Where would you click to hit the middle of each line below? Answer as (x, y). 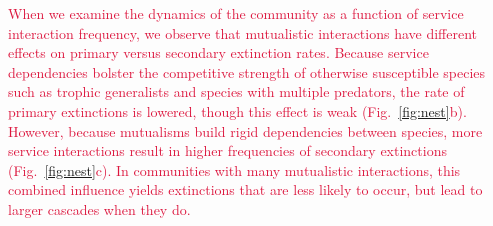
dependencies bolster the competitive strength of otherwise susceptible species (247, 71)
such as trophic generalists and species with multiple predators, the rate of (236, 91)
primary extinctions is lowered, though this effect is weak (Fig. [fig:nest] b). (237, 110)
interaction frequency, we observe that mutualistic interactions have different (243, 32)
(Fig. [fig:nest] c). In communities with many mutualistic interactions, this (234, 169)
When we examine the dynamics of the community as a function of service (236, 13)
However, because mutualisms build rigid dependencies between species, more (245, 130)
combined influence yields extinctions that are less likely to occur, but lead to (245, 189)
